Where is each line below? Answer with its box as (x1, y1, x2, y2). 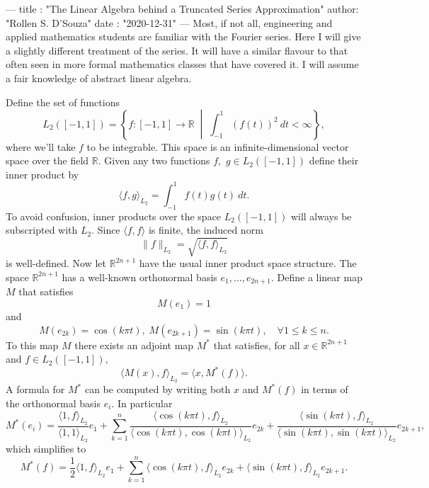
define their (309, 153, 359, 168)
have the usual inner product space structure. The (139, 256, 357, 271)
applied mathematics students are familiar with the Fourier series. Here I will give (6, 29, 361, 44)
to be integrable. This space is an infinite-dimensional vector (86, 139, 349, 154)
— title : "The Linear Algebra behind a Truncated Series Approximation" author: (6, 1, 359, 16)
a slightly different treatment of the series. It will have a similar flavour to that (6, 42, 348, 57)
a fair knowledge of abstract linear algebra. (6, 70, 192, 85)
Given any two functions (104, 153, 210, 168)
